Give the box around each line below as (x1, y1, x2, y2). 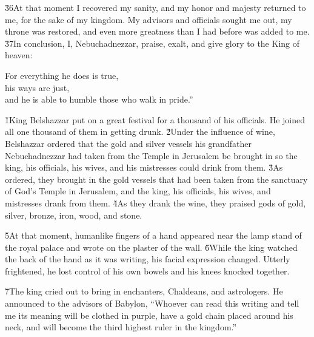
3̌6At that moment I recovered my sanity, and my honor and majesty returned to (5, 1, 306, 13)
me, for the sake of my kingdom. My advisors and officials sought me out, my (5, 13, 292, 26)
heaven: (5, 49, 33, 61)
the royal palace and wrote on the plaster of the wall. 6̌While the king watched (5, 240, 298, 253)
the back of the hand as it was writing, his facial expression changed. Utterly (5, 253, 290, 265)
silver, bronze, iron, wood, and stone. (5, 208, 142, 221)
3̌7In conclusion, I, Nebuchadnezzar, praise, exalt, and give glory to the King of (5, 36, 300, 49)
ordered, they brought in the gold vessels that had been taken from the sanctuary (5, 172, 308, 185)
